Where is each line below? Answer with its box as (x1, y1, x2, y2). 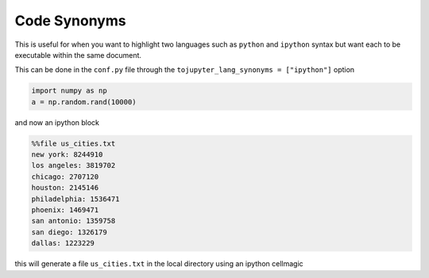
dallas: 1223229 (31, 238, 95, 248)
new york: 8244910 (31, 150, 103, 159)
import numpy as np (31, 86, 107, 95)
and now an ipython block (14, 117, 99, 127)
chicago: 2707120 (31, 172, 99, 181)
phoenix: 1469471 (31, 206, 99, 215)
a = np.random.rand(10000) (31, 97, 137, 106)
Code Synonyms (14, 12, 126, 29)
